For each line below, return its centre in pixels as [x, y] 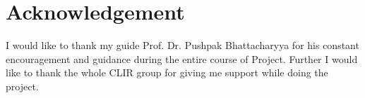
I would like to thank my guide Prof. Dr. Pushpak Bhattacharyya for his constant [182, 45]
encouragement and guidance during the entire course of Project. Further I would [182, 58]
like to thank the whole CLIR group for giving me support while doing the [167, 72]
